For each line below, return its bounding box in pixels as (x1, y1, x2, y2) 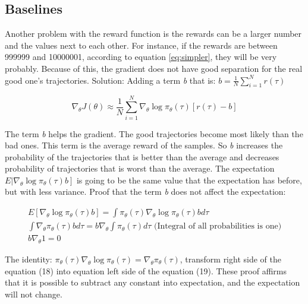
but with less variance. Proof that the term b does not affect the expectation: (5, 185, 286, 198)
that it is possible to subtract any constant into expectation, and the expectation (5, 276, 300, 289)
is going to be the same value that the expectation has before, (76, 173, 302, 186)
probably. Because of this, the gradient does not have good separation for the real (5, 62, 303, 74)
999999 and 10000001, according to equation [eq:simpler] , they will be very (5, 50, 277, 63)
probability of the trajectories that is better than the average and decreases (5, 150, 279, 163)
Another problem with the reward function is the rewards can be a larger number (5, 27, 302, 40)
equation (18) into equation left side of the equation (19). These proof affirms (5, 264, 287, 277)
